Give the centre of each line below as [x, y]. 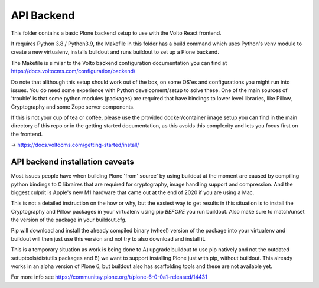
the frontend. [27, 134]
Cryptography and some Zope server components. [73, 107]
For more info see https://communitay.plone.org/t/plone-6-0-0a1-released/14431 [109, 277]
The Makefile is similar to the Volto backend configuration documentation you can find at [119, 63]
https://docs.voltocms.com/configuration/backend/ [73, 71]
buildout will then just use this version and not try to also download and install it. [108, 238]
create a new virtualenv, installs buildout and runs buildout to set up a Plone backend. [115, 52]
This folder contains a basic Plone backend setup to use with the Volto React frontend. [116, 33]
